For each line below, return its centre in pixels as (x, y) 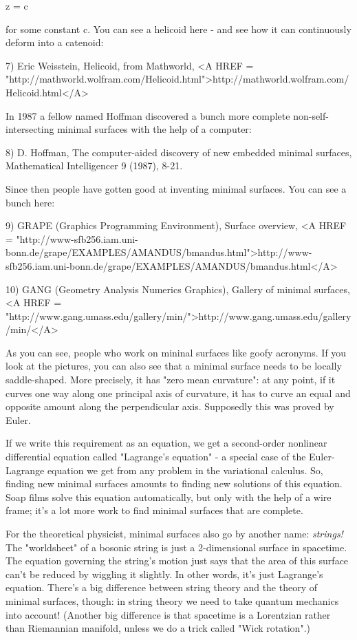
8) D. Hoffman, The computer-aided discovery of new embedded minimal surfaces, (179, 152)
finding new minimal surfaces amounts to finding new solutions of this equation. (174, 483)
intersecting (30, 129)
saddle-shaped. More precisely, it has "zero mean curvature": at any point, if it (171, 380)
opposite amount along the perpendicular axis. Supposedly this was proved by (170, 406)
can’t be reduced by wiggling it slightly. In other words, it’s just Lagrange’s (164, 574)
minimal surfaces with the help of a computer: (154, 129)
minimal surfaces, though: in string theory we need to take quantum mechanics (172, 600)
